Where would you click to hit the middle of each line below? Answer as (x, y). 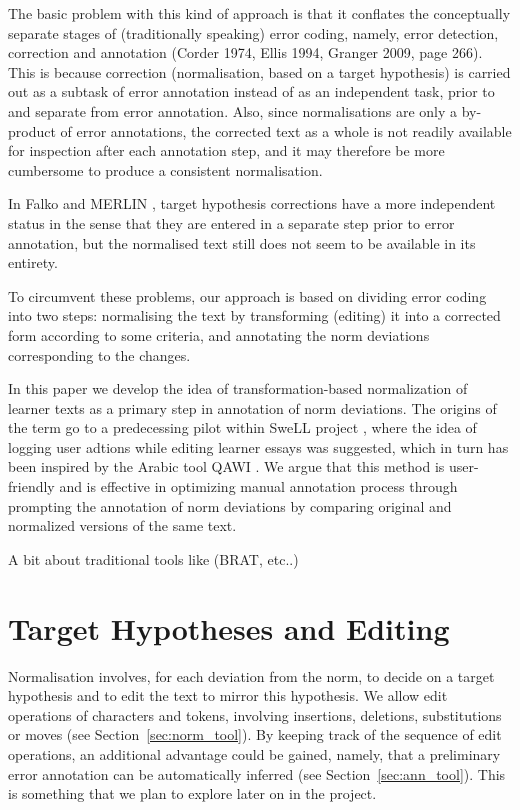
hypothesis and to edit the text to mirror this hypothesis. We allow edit (228, 695)
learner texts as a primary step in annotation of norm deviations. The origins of (252, 407)
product (32, 130)
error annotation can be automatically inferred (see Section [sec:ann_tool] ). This (257, 773)
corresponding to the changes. (99, 354)
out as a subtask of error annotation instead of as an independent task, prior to (251, 91)
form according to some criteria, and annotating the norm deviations (219, 334)
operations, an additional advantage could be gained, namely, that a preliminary (254, 753)
